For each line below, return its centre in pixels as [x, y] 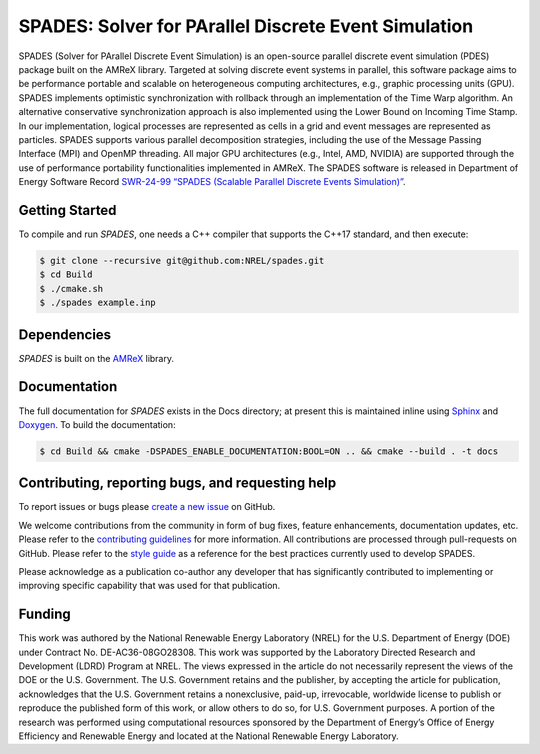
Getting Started [67, 210]
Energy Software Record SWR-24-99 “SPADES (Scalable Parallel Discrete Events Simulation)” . [212, 182]
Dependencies [65, 334]
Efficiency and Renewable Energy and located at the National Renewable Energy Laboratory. [208, 736]
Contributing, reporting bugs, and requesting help [177, 483]
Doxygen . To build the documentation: [97, 424]
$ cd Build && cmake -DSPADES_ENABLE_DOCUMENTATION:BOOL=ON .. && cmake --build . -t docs [269, 451]
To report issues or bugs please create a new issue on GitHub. [147, 507]
